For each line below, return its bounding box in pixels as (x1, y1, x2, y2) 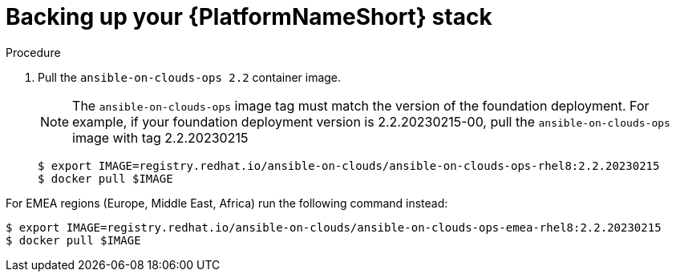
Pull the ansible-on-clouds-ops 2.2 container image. (38, 70, 342, 84)
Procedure (6, 45, 61, 59)
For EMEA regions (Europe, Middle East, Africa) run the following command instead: (6, 195, 448, 210)
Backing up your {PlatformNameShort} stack (6, 3, 492, 30)
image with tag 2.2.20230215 (72, 129, 249, 146)
